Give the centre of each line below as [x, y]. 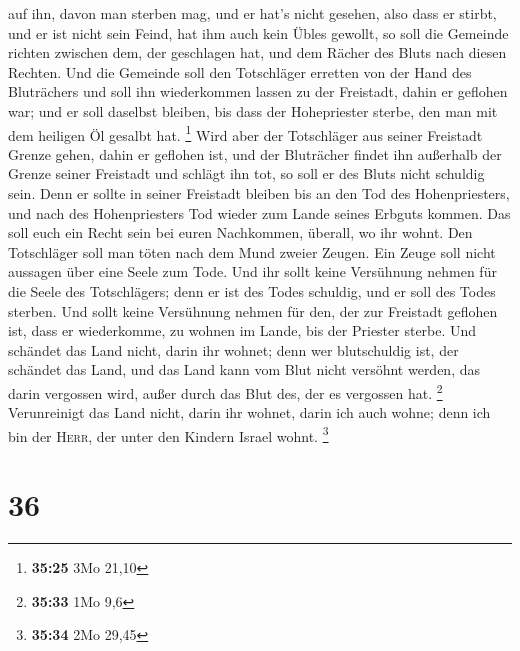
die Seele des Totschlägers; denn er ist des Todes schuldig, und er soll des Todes [252, 290]
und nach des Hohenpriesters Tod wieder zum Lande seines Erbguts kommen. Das [259, 212]
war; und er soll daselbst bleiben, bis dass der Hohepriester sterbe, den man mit [253, 110]
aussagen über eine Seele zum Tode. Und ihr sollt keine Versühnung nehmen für [252, 271]
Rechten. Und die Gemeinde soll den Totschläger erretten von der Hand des [240, 71]
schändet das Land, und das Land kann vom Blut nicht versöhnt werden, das [244, 369]
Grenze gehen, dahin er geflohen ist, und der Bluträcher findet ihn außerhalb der [255, 153]
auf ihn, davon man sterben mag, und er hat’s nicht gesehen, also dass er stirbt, [252, 13]
